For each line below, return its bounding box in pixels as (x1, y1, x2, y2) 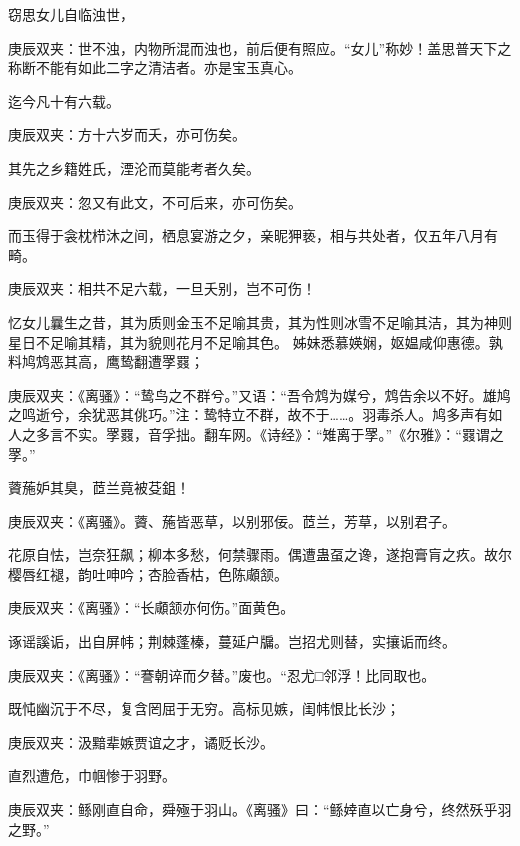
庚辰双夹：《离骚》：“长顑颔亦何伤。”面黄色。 (8, 597, 295, 618)
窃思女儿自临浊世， (8, 4, 134, 24)
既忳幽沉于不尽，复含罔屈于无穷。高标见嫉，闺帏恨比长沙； (8, 698, 400, 719)
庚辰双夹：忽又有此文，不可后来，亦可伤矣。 (8, 191, 302, 212)
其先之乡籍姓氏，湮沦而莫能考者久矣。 (8, 157, 260, 178)
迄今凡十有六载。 (8, 90, 120, 111)
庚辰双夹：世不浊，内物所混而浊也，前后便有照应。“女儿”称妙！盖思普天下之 (8, 37, 512, 58)
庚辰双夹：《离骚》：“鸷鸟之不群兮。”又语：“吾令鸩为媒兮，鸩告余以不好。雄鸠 (8, 384, 511, 405)
